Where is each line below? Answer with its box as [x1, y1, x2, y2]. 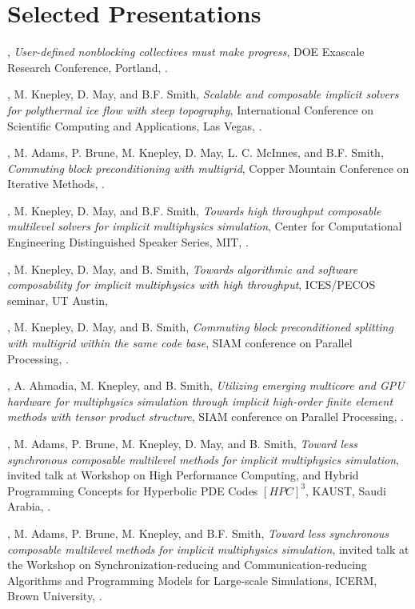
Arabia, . [7, 498, 51, 515]
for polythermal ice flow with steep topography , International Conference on [7, 101, 373, 118]
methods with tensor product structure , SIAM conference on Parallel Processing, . [7, 408, 404, 425]
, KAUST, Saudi [305, 482, 386, 499]
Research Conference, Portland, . [7, 58, 168, 75]
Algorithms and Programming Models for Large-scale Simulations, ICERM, [7, 571, 377, 588]
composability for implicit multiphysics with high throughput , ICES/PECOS [7, 276, 376, 293]
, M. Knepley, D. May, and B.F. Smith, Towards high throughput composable [7, 202, 381, 218]
